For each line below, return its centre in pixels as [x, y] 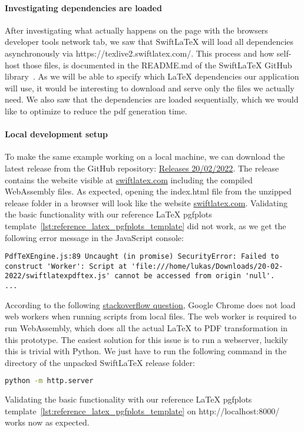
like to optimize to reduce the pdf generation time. [96, 111]
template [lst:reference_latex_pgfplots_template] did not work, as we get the [146, 225]
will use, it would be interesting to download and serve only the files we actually [150, 88]
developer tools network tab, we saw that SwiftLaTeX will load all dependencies [149, 42]
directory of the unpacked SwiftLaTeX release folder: [100, 362]
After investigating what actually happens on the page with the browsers [136, 30]
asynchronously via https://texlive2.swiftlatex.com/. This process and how [140, 53]
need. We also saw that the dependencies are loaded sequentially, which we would [152, 99]
